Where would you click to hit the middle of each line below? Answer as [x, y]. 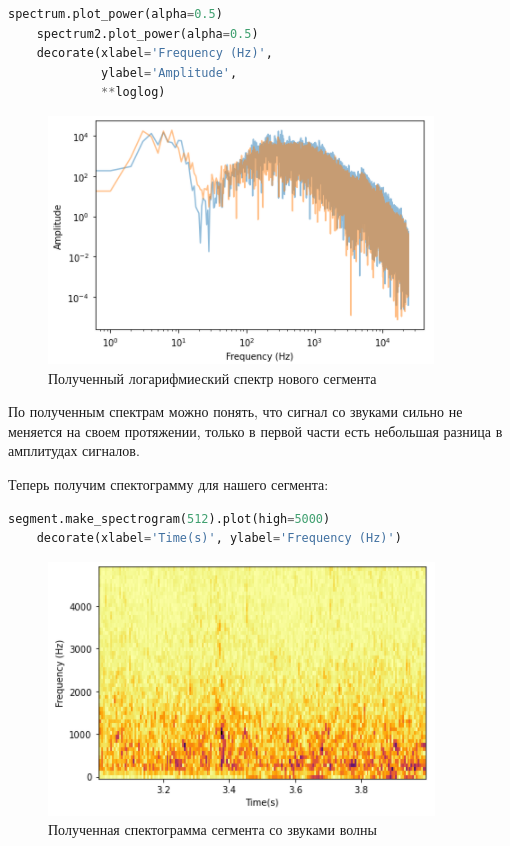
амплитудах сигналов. [74, 450]
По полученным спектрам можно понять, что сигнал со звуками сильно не [235, 411]
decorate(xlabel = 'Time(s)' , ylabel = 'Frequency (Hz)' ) [219, 538]
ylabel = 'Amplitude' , [169, 72]
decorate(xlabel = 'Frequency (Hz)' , [154, 53]
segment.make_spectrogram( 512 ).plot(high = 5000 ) [169, 518]
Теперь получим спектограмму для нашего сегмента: [168, 483]
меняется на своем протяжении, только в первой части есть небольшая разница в [255, 430]
